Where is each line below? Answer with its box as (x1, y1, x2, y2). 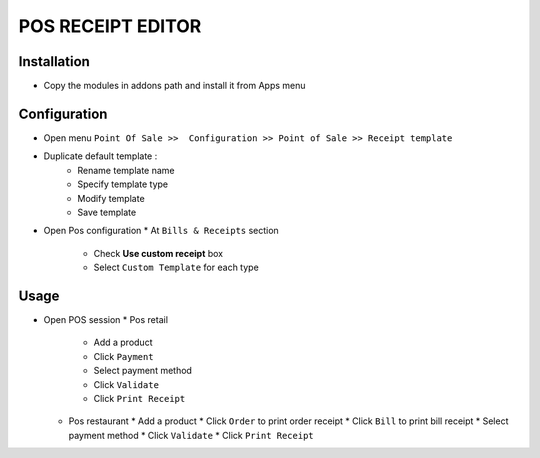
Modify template (77, 192, 145, 204)
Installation (18, 53, 90, 70)
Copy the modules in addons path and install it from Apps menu (43, 80, 306, 92)
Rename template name (77, 164, 175, 176)
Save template (77, 206, 137, 218)
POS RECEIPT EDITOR (18, 15, 202, 37)
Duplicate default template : (43, 150, 158, 162)
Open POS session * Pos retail (43, 314, 169, 325)
